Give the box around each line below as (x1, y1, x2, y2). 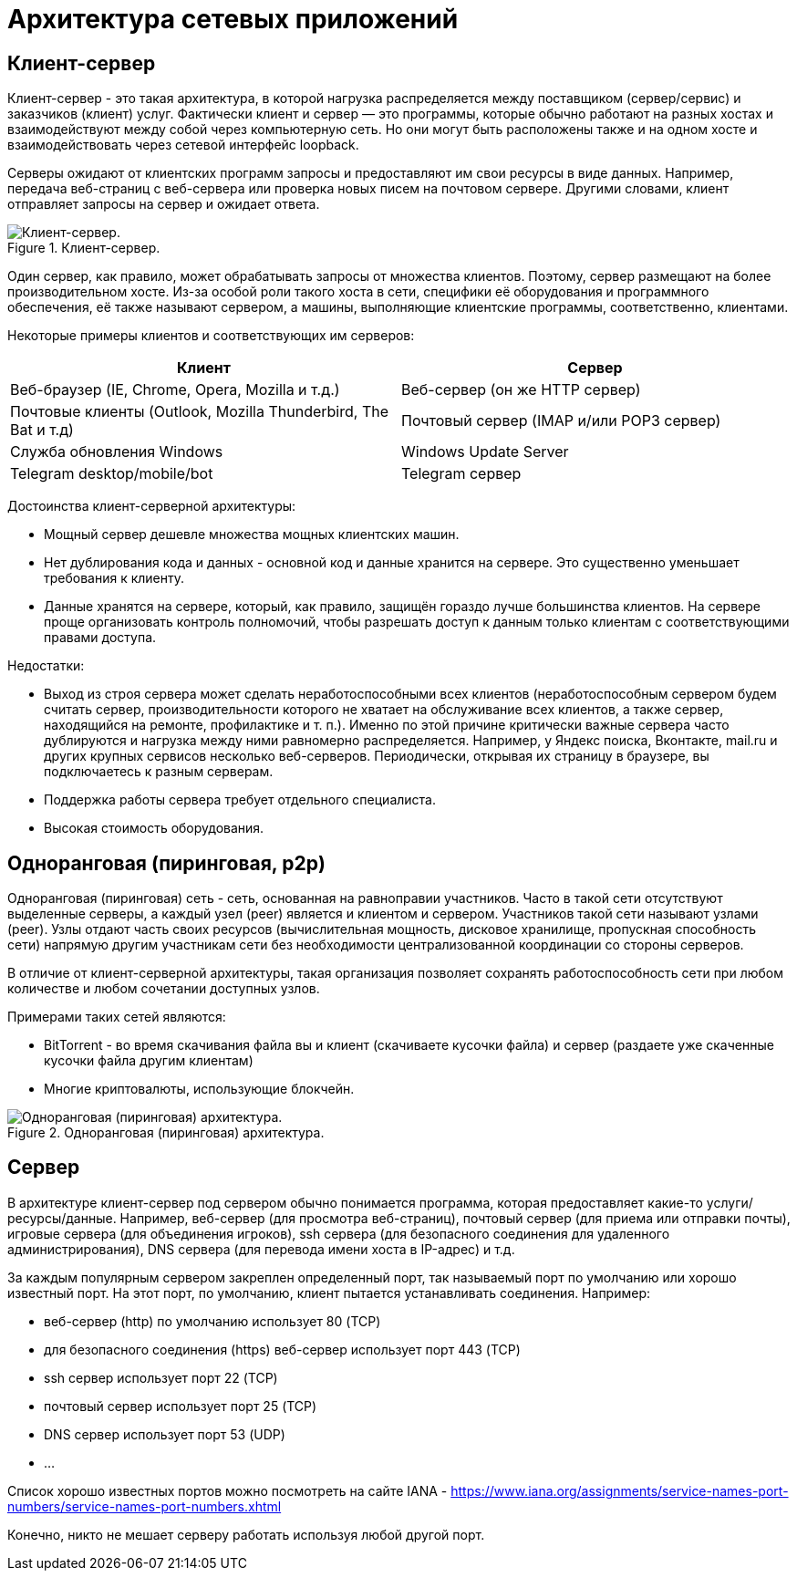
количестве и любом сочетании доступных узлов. (7, 981, 320, 997)
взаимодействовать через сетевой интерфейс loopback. (7, 137, 359, 153)
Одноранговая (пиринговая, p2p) (7, 851, 326, 875)
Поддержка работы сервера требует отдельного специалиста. (44, 792, 437, 808)
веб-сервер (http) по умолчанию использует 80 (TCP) (44, 1313, 381, 1329)
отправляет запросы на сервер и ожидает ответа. (7, 196, 320, 213)
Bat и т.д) (10, 420, 74, 440)
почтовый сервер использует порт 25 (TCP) (44, 1397, 317, 1414)
